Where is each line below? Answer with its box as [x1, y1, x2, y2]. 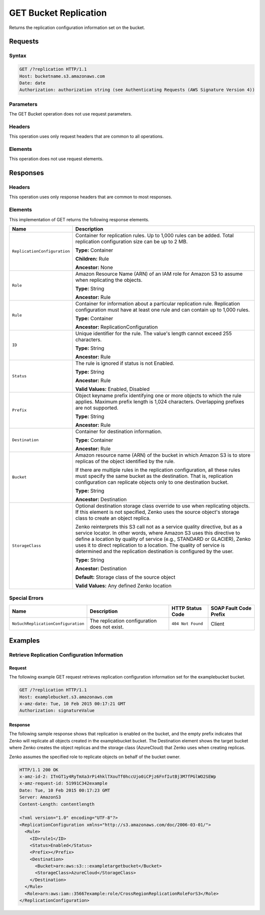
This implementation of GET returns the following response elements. [9, 216, 150, 222]
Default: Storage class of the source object [75, 573, 176, 580]
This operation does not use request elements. [9, 156, 104, 162]
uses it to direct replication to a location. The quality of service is [75, 541, 225, 548]
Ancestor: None [75, 264, 113, 270]
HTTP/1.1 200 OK [19, 767, 59, 772]
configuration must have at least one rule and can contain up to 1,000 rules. [75, 306, 250, 313]
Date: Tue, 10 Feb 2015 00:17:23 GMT [19, 787, 110, 793]
